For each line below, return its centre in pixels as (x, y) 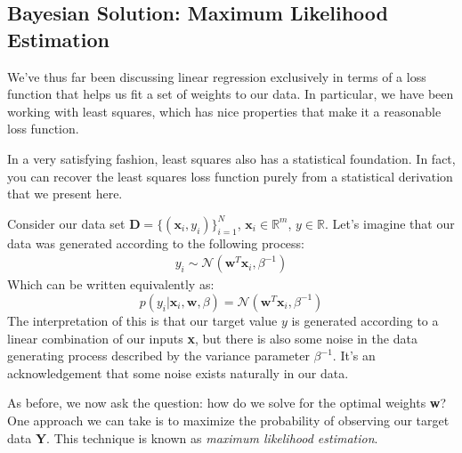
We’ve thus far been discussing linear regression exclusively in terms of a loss (217, 76)
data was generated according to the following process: (156, 243)
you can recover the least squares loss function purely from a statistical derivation (230, 176)
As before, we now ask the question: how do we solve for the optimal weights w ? (227, 403)
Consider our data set (66, 223)
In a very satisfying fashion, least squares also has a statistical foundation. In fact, (231, 158)
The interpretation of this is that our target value (142, 320)
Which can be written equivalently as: (111, 284)
